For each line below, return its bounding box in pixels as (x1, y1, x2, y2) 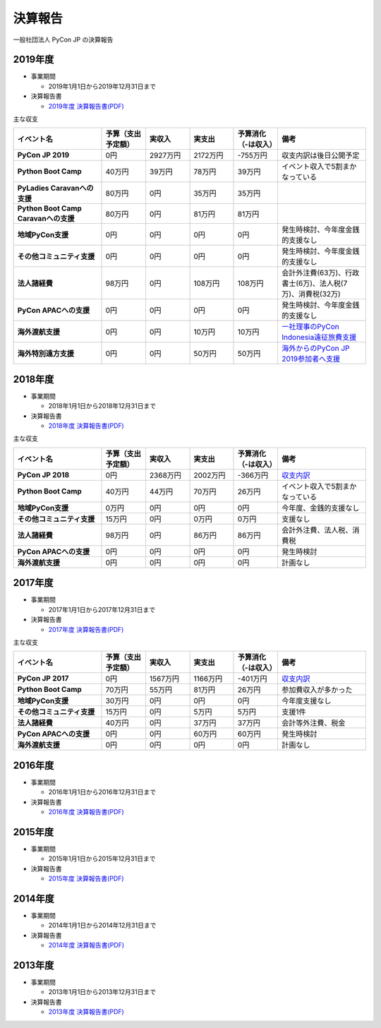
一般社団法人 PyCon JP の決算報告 (13, 35, 114, 44)
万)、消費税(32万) (281, 289, 341, 299)
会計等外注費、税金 (281, 718, 346, 728)
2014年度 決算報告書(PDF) (48, 941, 125, 950)
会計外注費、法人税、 (281, 525, 353, 534)
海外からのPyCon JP (281, 343, 350, 353)
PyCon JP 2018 (17, 470, 70, 479)
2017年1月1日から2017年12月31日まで (48, 605, 155, 614)
